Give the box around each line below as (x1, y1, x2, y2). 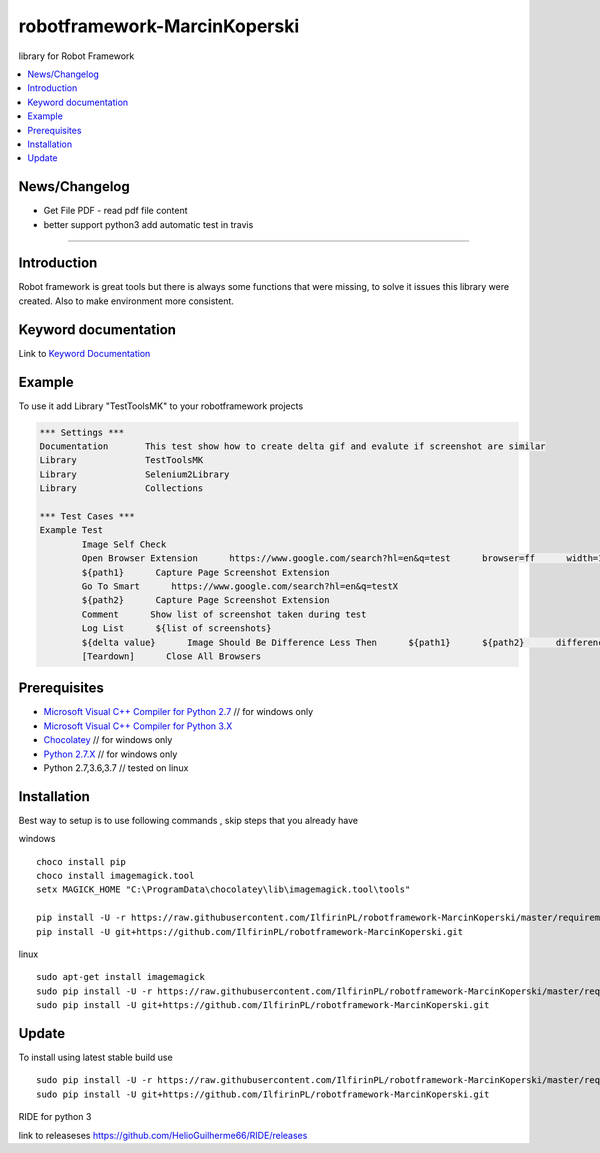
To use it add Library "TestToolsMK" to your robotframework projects (18, 400, 304, 412)
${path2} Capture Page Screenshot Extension (81, 595, 330, 606)
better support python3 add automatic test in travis (43, 218, 254, 230)
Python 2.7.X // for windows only (43, 748, 178, 760)
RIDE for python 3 (18, 1111, 92, 1123)
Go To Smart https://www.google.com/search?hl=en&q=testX (81, 580, 399, 592)
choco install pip (36, 856, 127, 867)
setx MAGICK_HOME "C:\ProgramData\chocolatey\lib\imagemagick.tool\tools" (36, 884, 411, 895)
